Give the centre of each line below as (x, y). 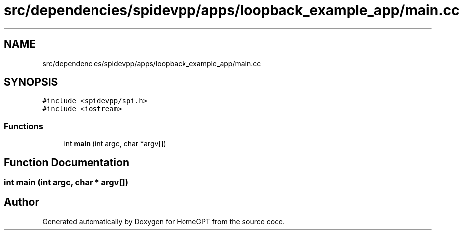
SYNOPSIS (31, 82)
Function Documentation (67, 162)
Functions (24, 126)
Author (22, 202)
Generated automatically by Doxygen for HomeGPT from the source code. (164, 221)
